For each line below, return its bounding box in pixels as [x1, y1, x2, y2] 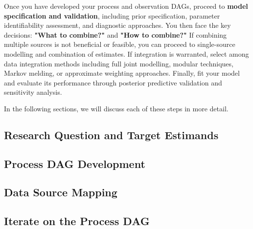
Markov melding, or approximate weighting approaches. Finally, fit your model [4, 68, 240, 78]
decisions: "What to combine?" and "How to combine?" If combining [4, 29, 227, 40]
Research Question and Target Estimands [4, 127, 219, 142]
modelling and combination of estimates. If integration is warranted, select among [4, 48, 249, 59]
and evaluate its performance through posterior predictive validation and [4, 77, 222, 87]
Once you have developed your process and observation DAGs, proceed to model [4, 1, 248, 11]
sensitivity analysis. [4, 87, 62, 97]
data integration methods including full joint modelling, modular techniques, [4, 58, 233, 68]
